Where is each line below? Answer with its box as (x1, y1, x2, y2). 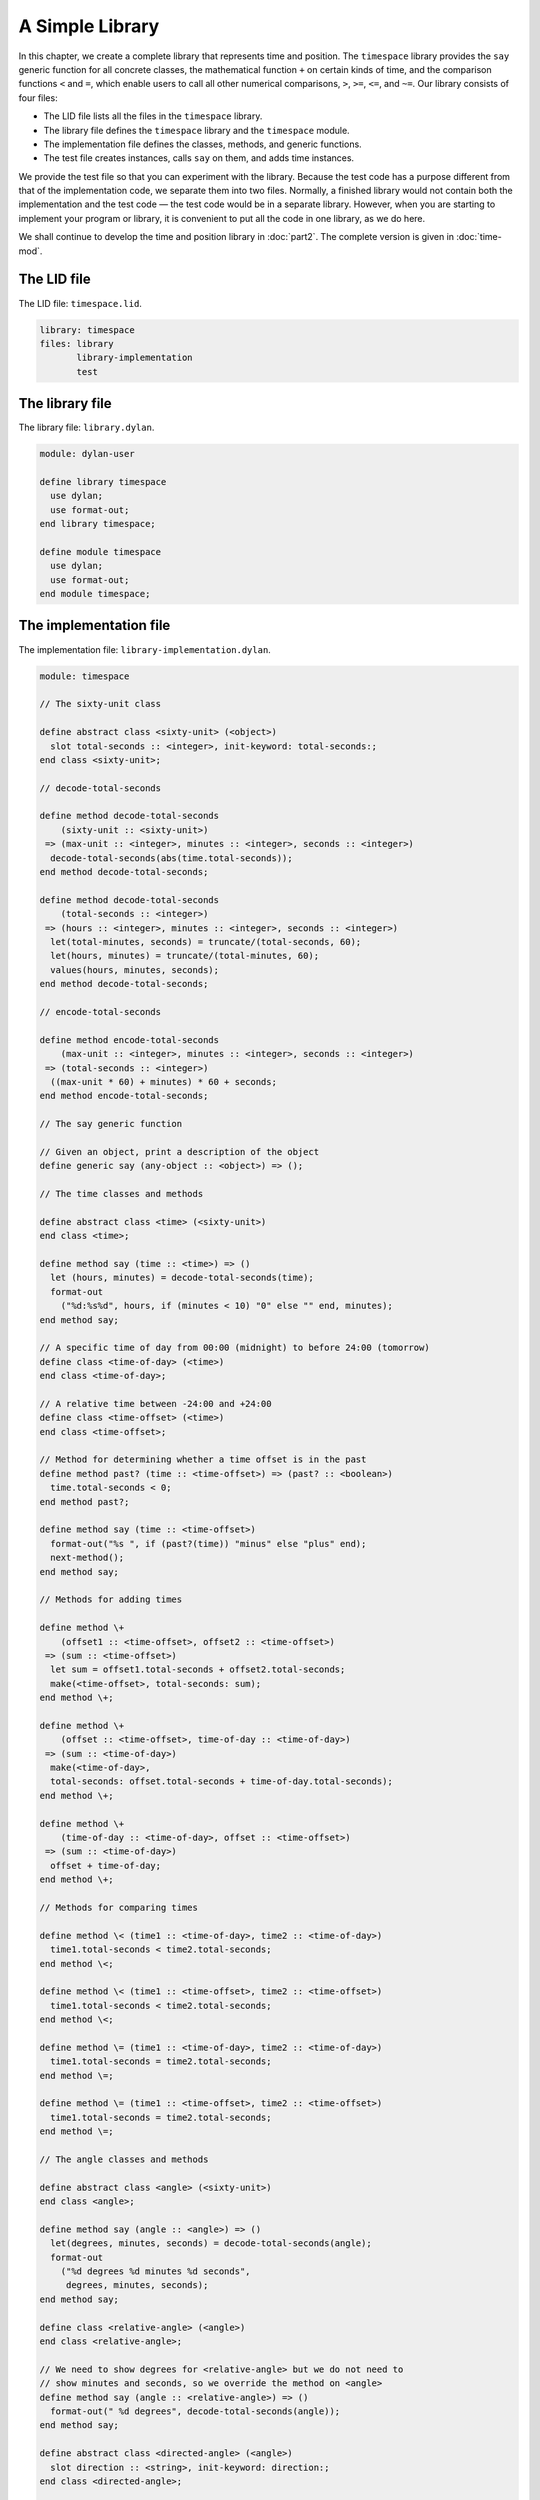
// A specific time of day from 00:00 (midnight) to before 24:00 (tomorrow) (39, 1342, 430, 1354)
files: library (39, 338, 114, 349)
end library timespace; (39, 518, 157, 530)
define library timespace (39, 476, 167, 487)
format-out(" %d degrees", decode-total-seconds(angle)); (50, 2406, 341, 2417)
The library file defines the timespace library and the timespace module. (43, 124, 350, 136)
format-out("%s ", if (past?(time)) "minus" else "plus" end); (50, 1538, 367, 1549)
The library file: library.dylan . (18, 421, 155, 434)
